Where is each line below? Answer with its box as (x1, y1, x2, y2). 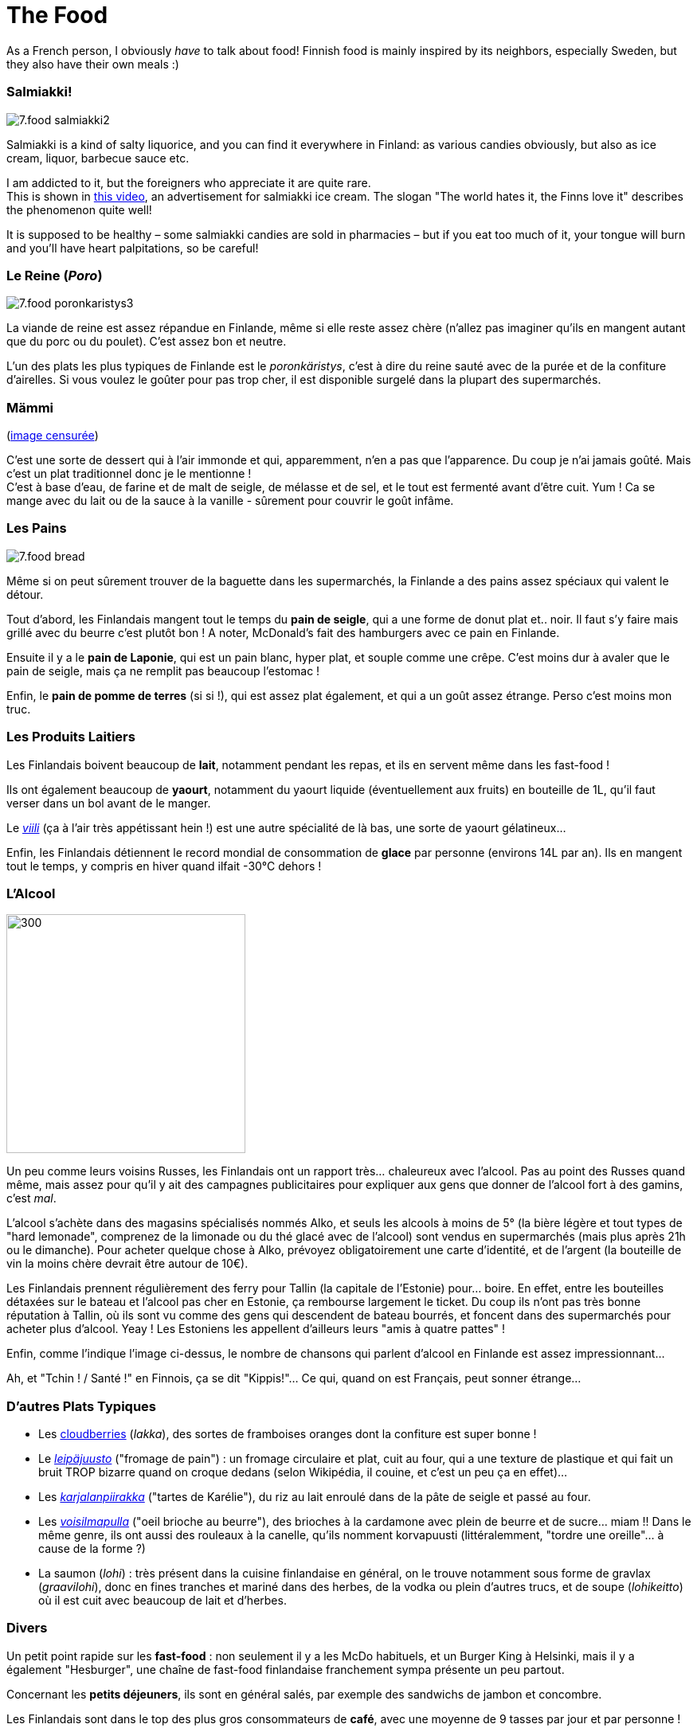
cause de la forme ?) (38, 1542, 146, 1555)
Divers (6, 1620, 48, 1636)
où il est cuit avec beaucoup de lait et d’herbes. (38, 1593, 287, 1607)
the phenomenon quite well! (6, 202, 152, 217)
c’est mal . (6, 1191, 57, 1206)
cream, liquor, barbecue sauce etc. (6, 151, 190, 165)
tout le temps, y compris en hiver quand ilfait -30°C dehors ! (6, 858, 322, 873)
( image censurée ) (6, 428, 99, 442)
